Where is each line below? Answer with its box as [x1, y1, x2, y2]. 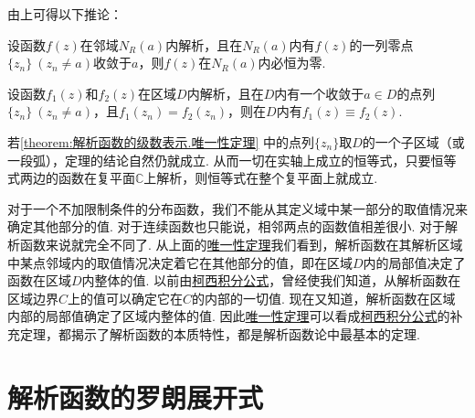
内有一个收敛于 [274, 83, 364, 102]
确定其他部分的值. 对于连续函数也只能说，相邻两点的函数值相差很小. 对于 [7, 217, 446, 236]
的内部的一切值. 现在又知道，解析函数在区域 [192, 288, 456, 307]
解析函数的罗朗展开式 [7, 378, 264, 415]
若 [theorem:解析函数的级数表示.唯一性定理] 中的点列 [7, 132, 315, 151]
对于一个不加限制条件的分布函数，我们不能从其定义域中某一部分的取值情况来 [7, 198, 468, 218]
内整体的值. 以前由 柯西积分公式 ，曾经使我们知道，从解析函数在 [81, 271, 461, 290]
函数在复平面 [58, 168, 135, 188]
